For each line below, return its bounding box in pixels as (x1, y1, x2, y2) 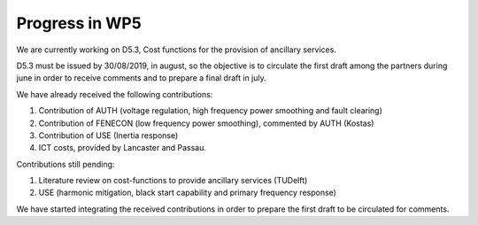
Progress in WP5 (16, 13, 142, 33)
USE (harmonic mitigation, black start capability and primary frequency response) (38, 187, 336, 198)
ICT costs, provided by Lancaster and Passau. (38, 143, 207, 153)
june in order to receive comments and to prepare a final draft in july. (16, 73, 267, 83)
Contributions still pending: (16, 159, 115, 169)
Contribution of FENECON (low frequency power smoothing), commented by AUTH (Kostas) (38, 118, 374, 128)
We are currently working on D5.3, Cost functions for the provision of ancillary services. (16, 44, 336, 55)
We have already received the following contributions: (16, 89, 213, 99)
